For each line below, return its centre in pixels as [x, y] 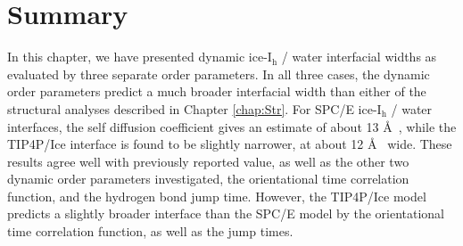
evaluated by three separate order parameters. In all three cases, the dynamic [219, 74]
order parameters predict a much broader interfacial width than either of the [217, 91]
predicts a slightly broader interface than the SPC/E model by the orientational [226, 213]
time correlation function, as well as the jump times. [150, 231]
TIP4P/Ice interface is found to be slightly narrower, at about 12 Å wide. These [230, 144]
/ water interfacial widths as [359, 57]
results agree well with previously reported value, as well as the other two [208, 161]
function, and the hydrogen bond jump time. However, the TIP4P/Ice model [217, 196]
